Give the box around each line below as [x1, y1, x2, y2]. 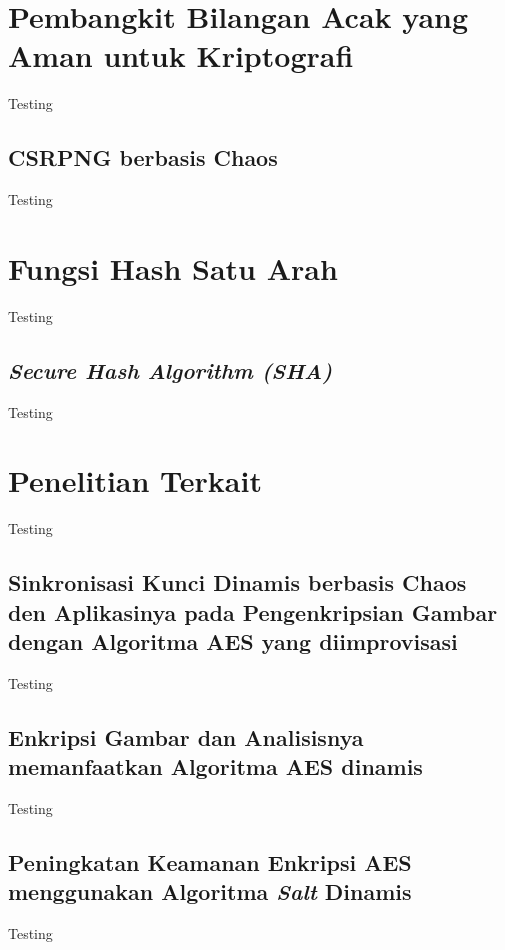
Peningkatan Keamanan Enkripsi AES [8, 847, 412, 878]
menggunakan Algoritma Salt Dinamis [8, 876, 412, 907]
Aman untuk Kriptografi [8, 35, 354, 76]
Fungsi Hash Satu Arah [8, 247, 338, 288]
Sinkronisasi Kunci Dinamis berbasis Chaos [8, 567, 467, 598]
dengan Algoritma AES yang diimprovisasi [8, 626, 458, 657]
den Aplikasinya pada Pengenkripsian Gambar [8, 596, 498, 627]
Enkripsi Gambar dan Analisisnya [8, 721, 364, 752]
